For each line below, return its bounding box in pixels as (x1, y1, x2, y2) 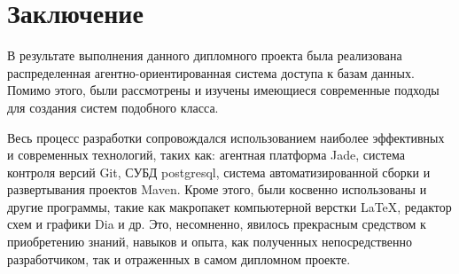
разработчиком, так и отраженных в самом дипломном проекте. (7, 249, 351, 268)
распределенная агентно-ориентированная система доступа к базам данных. (7, 63, 415, 82)
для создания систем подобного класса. (7, 98, 219, 116)
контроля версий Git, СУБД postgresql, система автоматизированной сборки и (7, 162, 431, 181)
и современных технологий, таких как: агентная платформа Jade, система (7, 145, 405, 164)
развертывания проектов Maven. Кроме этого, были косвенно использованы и (7, 180, 427, 199)
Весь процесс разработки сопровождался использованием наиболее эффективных (7, 128, 445, 146)
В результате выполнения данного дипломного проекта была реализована (7, 46, 402, 65)
